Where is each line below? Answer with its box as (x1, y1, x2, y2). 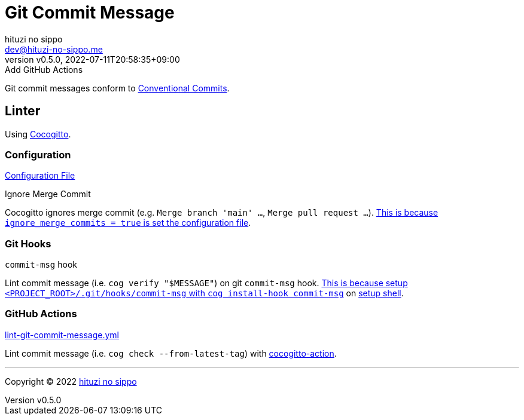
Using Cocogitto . (5, 128, 71, 139)
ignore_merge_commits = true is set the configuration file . (5, 217, 251, 228)
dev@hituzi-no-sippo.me (5, 44, 103, 54)
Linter (5, 103, 41, 119)
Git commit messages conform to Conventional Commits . (5, 82, 230, 93)
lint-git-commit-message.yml (5, 329, 119, 340)
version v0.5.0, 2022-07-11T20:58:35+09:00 (5, 54, 180, 65)
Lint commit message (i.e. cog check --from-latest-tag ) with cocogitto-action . (5, 348, 337, 358)
